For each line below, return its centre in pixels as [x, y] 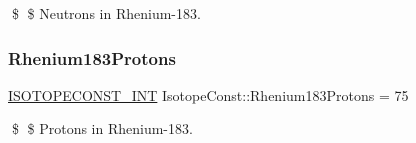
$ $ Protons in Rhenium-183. [102, 128]
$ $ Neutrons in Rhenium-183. [106, 13]
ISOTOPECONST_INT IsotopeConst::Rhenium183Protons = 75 [208, 94]
